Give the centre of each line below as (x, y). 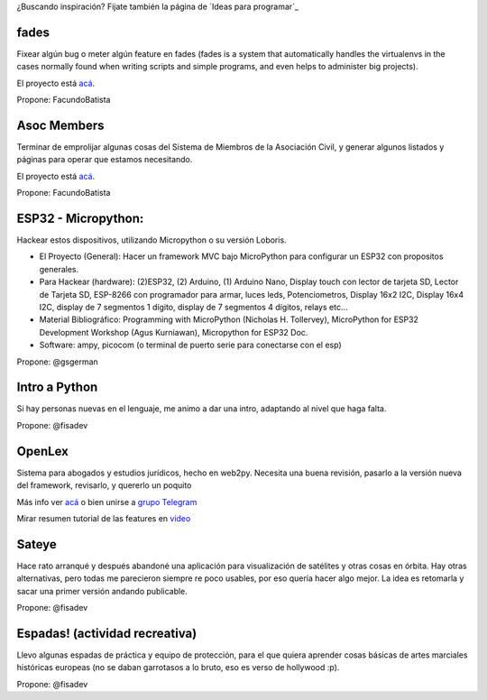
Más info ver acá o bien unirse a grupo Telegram (107, 502)
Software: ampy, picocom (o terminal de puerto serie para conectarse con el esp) (190, 345)
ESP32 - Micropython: (80, 218)
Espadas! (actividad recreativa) (107, 633)
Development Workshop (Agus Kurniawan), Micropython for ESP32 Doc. (174, 332)
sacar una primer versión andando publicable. (102, 591)
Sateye (37, 544)
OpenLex (43, 451)
